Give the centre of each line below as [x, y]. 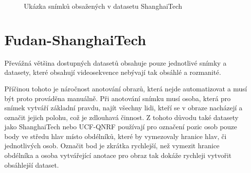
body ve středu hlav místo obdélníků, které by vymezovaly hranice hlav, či [116, 136]
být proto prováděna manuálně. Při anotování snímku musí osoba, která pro [117, 98]
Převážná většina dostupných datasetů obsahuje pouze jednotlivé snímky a [116, 62]
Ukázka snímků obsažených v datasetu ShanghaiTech [103, 6]
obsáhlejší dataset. [32, 164]
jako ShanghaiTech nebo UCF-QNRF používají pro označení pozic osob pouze [121, 127]
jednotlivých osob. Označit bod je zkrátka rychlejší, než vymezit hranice [112, 146]
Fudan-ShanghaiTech [75, 39]
